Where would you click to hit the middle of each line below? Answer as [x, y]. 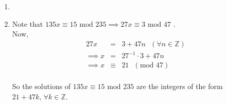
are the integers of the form [179, 86]
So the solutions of [41, 86]
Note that [28, 23]
